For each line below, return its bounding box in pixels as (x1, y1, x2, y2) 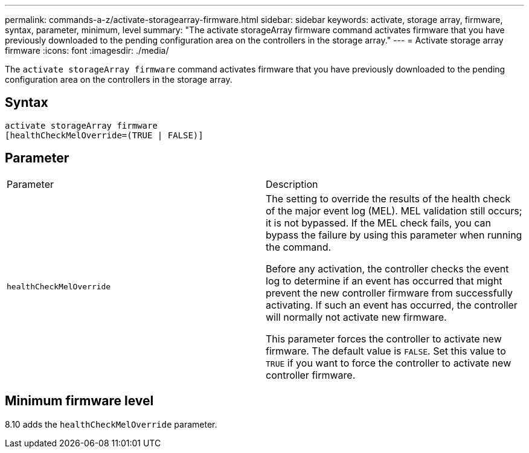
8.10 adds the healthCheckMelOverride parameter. (5, 419, 217, 429)
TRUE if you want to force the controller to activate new (266, 356, 511, 369)
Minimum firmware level (5, 393, 154, 409)
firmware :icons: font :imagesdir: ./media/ (5, 45, 169, 56)
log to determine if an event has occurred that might (266, 274, 502, 287)
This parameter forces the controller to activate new (266, 332, 502, 345)
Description (266, 178, 318, 190)
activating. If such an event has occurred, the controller (266, 298, 518, 311)
